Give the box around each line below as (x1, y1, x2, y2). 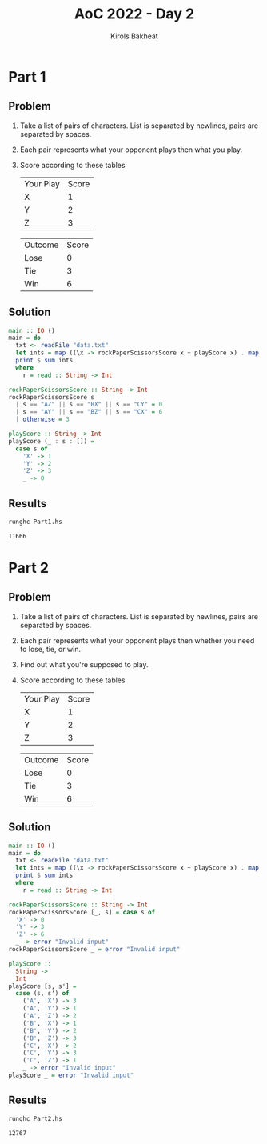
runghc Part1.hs (8, 518, 62, 526)
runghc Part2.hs (8, 1114, 62, 1122)
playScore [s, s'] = (8, 982, 78, 990)
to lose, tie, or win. (19, 644, 82, 654)
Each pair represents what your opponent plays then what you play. (19, 145, 243, 154)
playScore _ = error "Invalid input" (8, 1071, 134, 1080)
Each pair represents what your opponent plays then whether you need (19, 635, 255, 645)
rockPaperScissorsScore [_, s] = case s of (8, 908, 156, 916)
